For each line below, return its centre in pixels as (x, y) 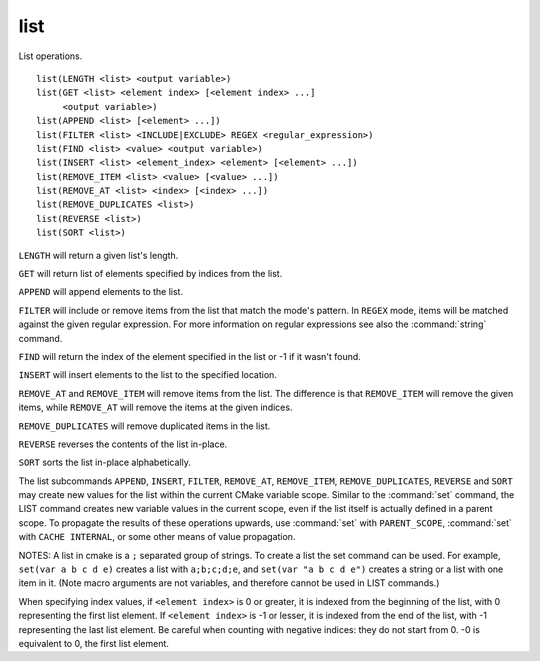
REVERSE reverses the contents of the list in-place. (123, 444)
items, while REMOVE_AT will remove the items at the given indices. (155, 407)
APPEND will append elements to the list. (101, 292)
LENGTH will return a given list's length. (98, 255)
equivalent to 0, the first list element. (94, 643)
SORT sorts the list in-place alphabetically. (105, 462)
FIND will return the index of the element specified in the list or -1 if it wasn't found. (190, 356)
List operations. (50, 56)
